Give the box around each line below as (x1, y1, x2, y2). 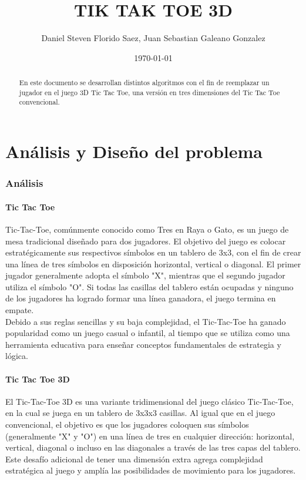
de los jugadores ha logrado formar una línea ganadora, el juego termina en (5, 292, 276, 304)
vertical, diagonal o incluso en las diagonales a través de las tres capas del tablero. (5, 441, 301, 454)
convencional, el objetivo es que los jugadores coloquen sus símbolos (5, 418, 249, 431)
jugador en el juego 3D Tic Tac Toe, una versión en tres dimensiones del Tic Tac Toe (19, 87, 280, 97)
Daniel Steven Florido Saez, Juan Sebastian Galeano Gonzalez (41, 32, 265, 44)
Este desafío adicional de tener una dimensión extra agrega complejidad (5, 452, 263, 465)
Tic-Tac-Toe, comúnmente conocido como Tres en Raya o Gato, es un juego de (5, 223, 289, 235)
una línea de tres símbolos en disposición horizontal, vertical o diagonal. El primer (5, 257, 301, 270)
